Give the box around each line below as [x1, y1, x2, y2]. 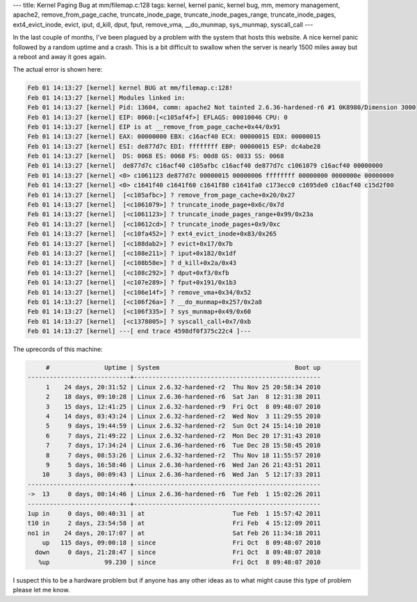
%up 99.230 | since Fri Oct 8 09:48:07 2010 [38, 558, 321, 566]
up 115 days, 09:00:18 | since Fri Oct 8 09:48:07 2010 [42, 539, 321, 547]
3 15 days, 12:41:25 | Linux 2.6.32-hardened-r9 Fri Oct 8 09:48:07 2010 [45, 402, 321, 410]
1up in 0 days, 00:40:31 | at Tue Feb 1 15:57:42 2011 [27, 510, 321, 517]
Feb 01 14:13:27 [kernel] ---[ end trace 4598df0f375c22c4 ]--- [27, 327, 252, 335]
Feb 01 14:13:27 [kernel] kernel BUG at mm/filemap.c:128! [27, 84, 233, 92]
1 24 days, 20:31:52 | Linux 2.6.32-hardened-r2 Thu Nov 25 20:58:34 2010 [45, 383, 321, 391]
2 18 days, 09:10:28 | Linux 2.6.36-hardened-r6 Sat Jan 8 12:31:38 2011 [45, 393, 321, 401]
